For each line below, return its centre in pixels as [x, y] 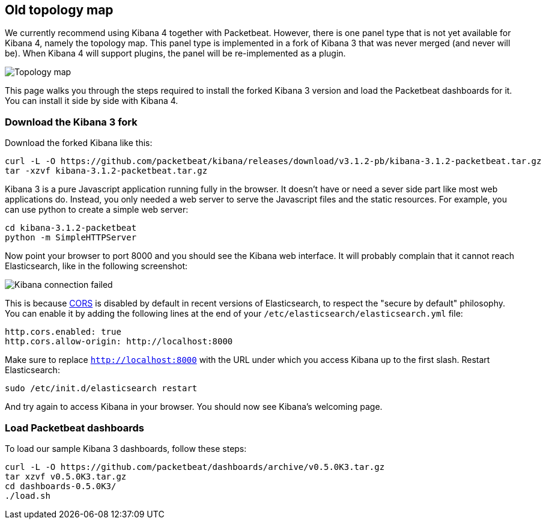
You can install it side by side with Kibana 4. [92, 101]
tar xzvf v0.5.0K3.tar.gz [66, 476]
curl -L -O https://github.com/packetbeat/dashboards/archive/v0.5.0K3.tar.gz [195, 467]
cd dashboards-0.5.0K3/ [61, 486]
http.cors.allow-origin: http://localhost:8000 [119, 342]
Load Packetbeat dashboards [75, 428]
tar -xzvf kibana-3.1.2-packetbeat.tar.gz [106, 171]
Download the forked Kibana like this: [79, 143]
